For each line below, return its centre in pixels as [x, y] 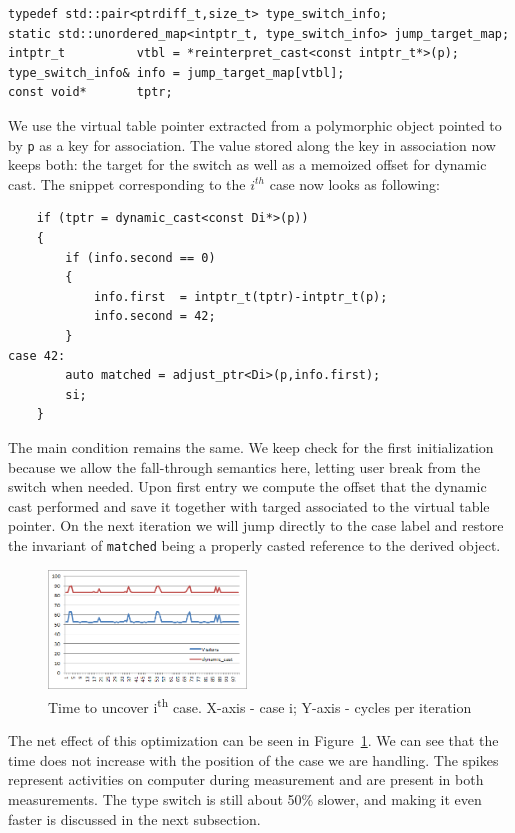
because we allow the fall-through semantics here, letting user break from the [244, 466]
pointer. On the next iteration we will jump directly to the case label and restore [256, 525]
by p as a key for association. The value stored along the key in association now [252, 144]
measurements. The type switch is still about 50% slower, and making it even [245, 798]
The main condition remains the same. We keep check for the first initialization [251, 446]
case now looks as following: [354, 183]
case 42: [37, 355]
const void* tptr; [90, 92]
